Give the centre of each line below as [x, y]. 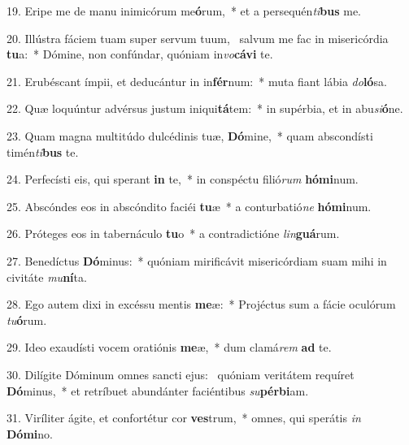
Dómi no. [30, 433]
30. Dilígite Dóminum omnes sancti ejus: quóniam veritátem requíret [181, 374]
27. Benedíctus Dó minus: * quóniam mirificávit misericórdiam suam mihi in [197, 260]
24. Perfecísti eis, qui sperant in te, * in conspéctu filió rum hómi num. [183, 179]
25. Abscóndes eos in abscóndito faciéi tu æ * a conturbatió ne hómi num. [189, 206]
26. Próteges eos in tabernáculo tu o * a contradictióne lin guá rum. [173, 233]
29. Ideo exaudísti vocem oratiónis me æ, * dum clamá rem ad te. [169, 347]
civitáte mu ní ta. [47, 277]
